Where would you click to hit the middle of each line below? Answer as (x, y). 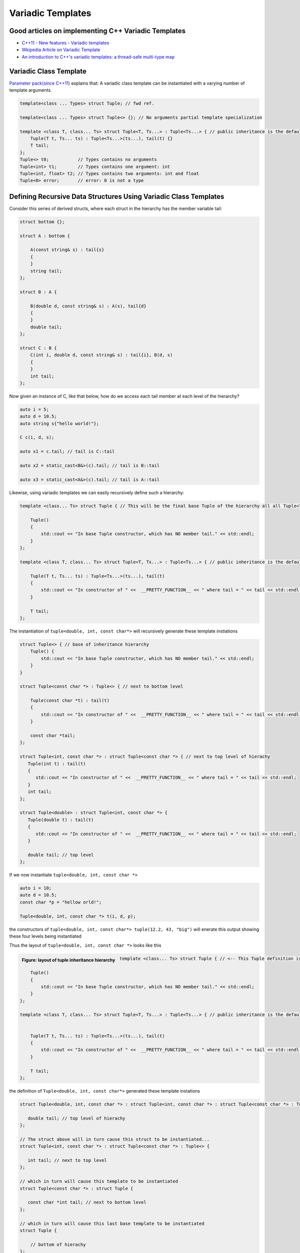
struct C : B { (38, 348)
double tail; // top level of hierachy (76, 1118)
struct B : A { (38, 292)
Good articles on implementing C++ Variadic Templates (97, 31)
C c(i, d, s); (37, 438)
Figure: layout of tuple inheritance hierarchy (68, 960)
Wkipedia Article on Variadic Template (61, 50)
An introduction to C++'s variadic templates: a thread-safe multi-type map (98, 57)
